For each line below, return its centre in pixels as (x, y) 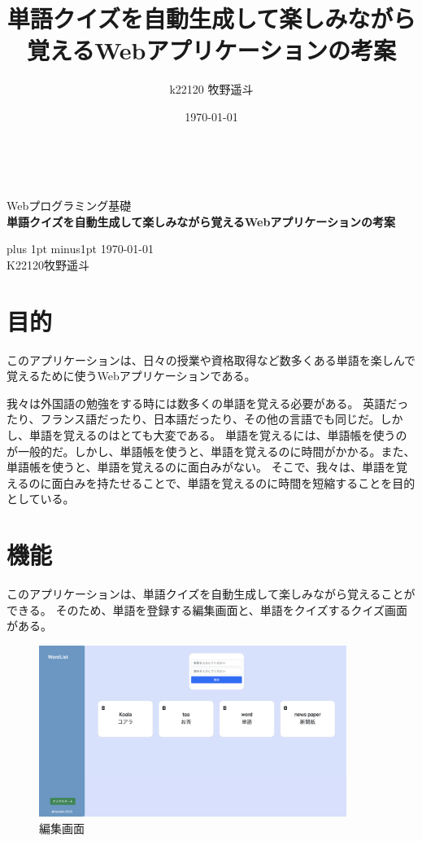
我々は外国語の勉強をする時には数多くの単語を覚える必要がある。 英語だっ (208, 403)
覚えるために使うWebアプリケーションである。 (131, 376)
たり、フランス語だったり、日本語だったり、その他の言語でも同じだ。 (194, 419)
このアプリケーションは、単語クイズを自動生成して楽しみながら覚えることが (211, 594)
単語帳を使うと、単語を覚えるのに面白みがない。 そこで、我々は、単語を (202, 467)
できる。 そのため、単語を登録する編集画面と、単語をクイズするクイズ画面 (207, 609)
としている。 (41, 499)
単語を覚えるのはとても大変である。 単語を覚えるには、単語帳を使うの (218, 434)
